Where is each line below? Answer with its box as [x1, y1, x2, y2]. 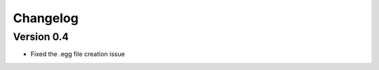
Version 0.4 [13, 30, 69, 43]
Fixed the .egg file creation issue [30, 50, 126, 58]
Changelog [13, 10, 79, 26]
